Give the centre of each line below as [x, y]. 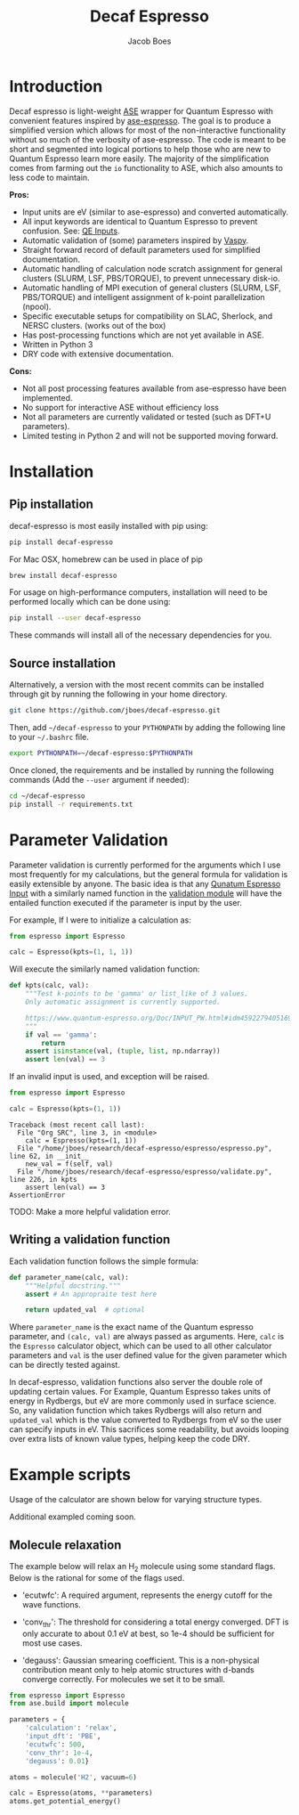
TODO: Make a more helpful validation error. [90, 1211]
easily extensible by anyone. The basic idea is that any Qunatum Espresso [145, 883]
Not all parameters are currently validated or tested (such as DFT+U [146, 417]
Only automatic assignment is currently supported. [123, 1002]
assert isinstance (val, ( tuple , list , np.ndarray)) [123, 1051]
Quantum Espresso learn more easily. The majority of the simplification [139, 159]
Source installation [62, 663]
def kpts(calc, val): [49, 986]
